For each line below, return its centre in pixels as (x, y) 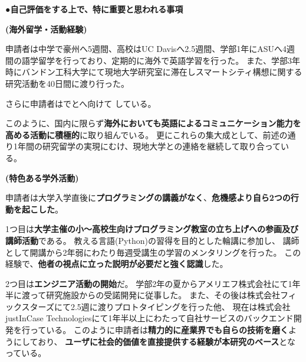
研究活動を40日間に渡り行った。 (67, 83)
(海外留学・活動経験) (46, 29)
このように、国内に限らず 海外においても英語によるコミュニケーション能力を (153, 123)
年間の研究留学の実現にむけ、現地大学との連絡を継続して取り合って (149, 146)
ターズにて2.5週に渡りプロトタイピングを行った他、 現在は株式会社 (160, 306)
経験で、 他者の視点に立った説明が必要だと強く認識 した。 (117, 264)
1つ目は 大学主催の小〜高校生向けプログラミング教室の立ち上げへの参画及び (152, 229)
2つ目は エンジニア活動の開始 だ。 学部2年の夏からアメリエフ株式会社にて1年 (153, 283)
